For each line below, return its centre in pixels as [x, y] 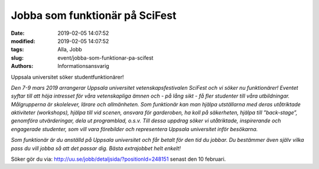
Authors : [22, 66]
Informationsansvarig [83, 66]
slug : [17, 58]
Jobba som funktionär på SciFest [94, 15]
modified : [23, 41]
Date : [18, 33]
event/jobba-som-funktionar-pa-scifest [105, 58]
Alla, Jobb [70, 50]
